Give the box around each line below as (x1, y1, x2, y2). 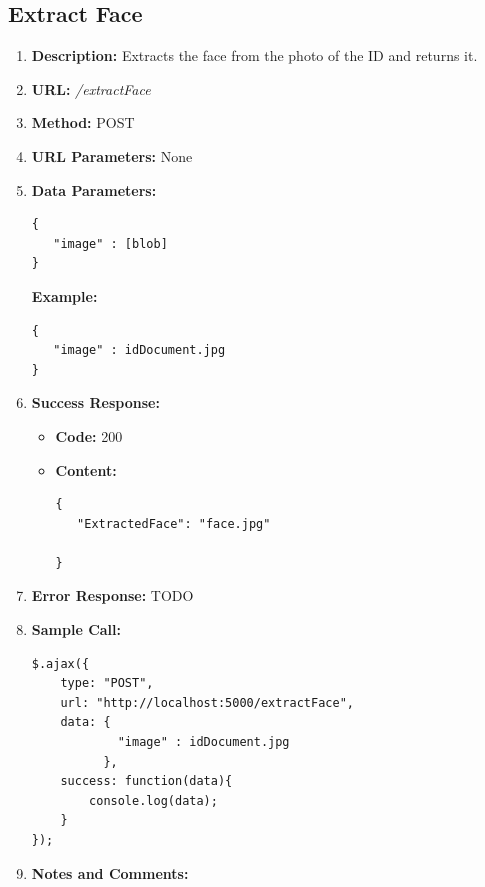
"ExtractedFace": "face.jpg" (77, 516, 271, 531)
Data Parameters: (31, 179, 157, 200)
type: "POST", (60, 676, 154, 691)
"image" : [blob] (53, 236, 168, 251)
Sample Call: (31, 619, 121, 640)
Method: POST (31, 112, 135, 133)
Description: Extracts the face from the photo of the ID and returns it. (31, 45, 478, 66)
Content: (55, 459, 117, 480)
